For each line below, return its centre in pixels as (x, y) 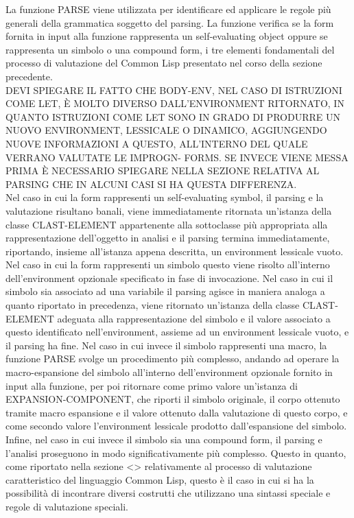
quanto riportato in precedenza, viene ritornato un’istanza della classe (153, 305)
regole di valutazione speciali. (67, 506)
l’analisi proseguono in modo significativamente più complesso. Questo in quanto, (176, 452)
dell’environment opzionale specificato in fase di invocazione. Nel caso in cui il (169, 278)
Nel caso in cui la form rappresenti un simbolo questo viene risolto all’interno (168, 264)
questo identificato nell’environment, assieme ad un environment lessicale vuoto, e (177, 332)
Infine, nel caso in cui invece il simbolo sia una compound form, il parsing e (164, 439)
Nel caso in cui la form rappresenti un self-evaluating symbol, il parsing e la (165, 197)
